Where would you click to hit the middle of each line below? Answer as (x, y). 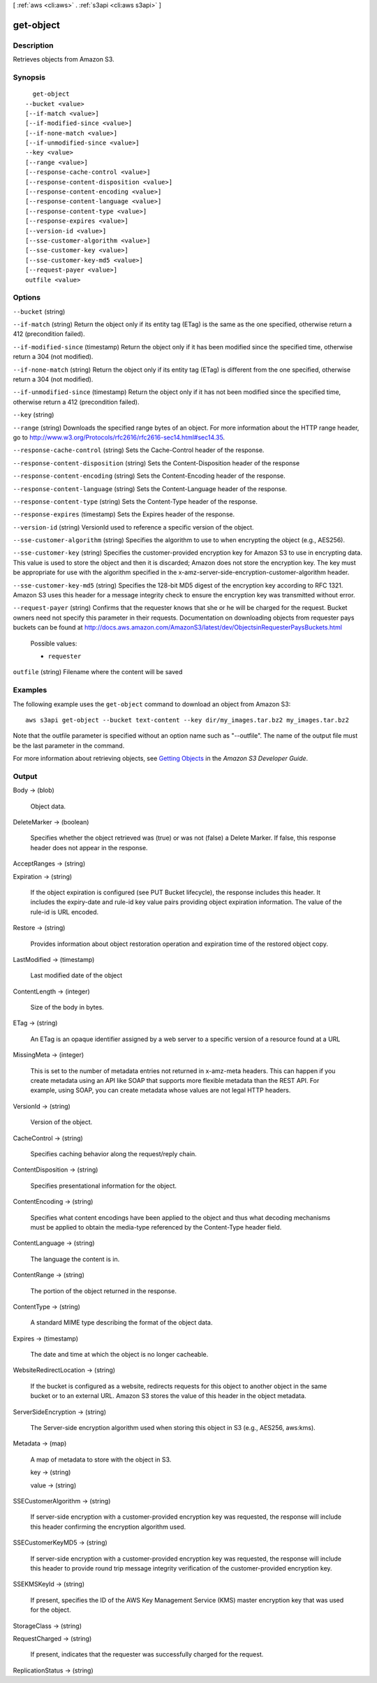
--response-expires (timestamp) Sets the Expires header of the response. (124, 514)
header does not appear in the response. (89, 847)
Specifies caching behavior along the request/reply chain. (113, 1154)
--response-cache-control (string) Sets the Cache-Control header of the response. (139, 450)
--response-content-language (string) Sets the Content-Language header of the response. (150, 488)
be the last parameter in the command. (69, 745)
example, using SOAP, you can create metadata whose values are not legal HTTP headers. (161, 1091)
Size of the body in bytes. (67, 1007)
